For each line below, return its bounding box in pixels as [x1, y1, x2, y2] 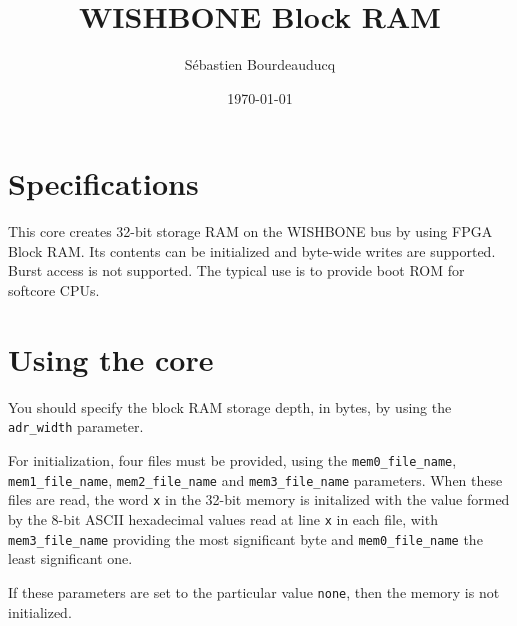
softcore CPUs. [8, 280, 100, 301]
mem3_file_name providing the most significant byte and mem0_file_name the [8, 528, 483, 549]
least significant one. [8, 548, 133, 569]
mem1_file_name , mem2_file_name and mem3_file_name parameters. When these [8, 469, 503, 490]
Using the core [8, 338, 214, 379]
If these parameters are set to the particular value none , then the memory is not [8, 581, 500, 602]
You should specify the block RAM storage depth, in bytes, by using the [8, 396, 452, 417]
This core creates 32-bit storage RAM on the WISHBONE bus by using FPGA [8, 221, 493, 242]
